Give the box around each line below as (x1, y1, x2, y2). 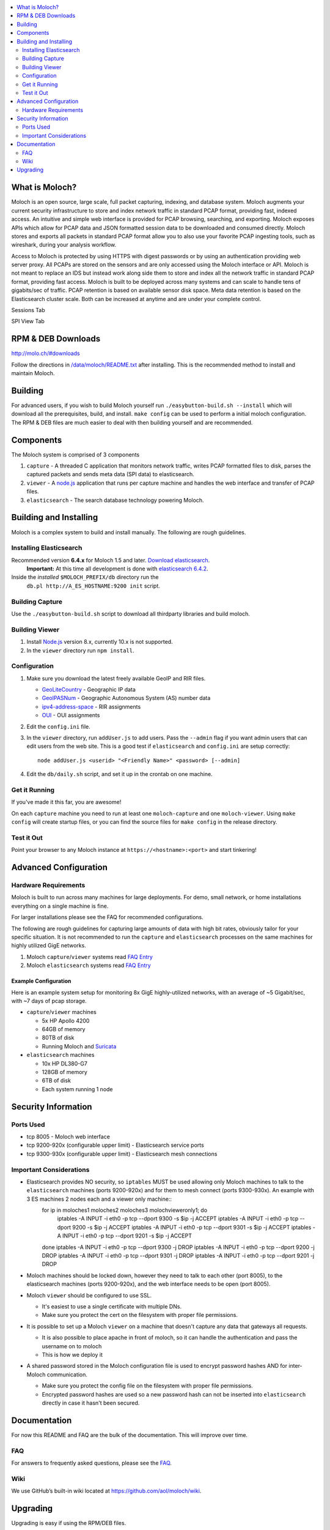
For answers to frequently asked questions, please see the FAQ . (11, 1459, 172, 1466)
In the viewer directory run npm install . (26, 646, 134, 654)
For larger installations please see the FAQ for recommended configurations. (11, 914, 204, 921)
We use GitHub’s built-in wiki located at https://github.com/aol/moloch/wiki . (11, 1487, 202, 1495)
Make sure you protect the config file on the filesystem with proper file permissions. (42, 1382, 253, 1389)
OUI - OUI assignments (42, 712, 100, 719)
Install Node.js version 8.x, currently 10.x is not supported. (26, 638, 174, 646)
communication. (46, 1371, 88, 1378)
